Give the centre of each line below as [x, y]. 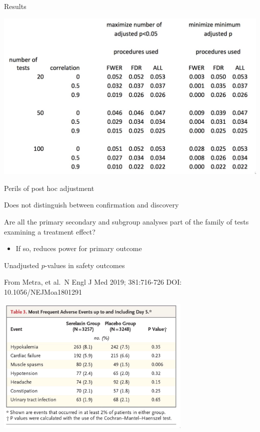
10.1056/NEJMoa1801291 [43, 291]
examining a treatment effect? [50, 231]
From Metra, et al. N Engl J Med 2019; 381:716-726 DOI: [93, 282]
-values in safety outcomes [85, 265]
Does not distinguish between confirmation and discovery [91, 205]
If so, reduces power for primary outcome [79, 248]
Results [15, 6]
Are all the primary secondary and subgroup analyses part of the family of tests [126, 221]
